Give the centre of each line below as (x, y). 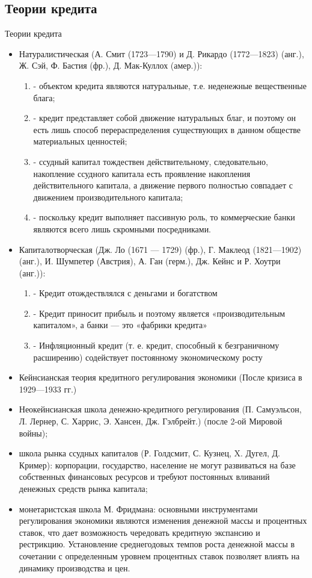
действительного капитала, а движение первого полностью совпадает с (163, 185)
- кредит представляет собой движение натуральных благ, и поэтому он (164, 118)
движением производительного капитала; (108, 197)
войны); (33, 433)
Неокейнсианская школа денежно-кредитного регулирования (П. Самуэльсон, (160, 409)
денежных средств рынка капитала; (83, 489)
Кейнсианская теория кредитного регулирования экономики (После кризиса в (161, 377)
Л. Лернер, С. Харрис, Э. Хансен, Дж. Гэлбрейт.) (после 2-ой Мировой (151, 421)
